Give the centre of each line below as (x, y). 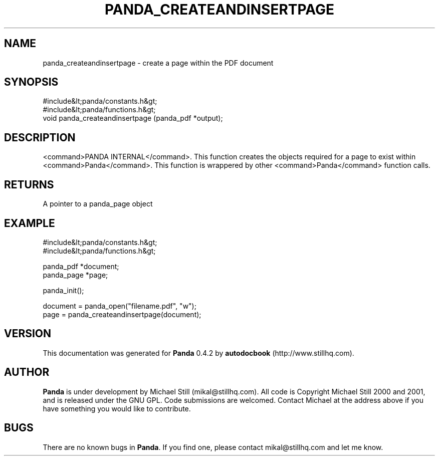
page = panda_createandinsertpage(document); (122, 314)
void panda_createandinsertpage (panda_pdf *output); (133, 118)
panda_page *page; (75, 275)
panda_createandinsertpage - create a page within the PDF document (158, 63)
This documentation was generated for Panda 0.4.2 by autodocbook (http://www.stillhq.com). (198, 353)
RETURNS (29, 184)
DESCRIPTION (40, 137)
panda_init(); (63, 290)
